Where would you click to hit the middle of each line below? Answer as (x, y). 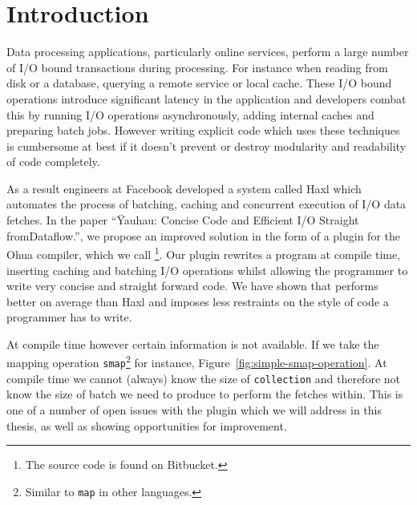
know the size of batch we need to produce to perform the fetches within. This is (205, 394)
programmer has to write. (69, 317)
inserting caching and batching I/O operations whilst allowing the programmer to (207, 270)
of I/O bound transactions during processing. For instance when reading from (197, 67)
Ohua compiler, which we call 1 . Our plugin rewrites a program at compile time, (204, 253)
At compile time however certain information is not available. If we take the (193, 343)
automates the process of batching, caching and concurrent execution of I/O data (206, 204)
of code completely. (53, 162)
